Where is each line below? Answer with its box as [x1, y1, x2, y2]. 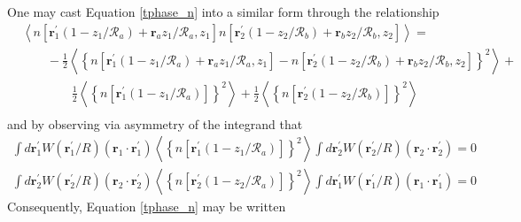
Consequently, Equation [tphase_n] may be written [7, 197, 286, 216]
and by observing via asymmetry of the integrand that [7, 114, 303, 133]
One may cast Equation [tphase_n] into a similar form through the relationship [7, 3, 439, 20]
